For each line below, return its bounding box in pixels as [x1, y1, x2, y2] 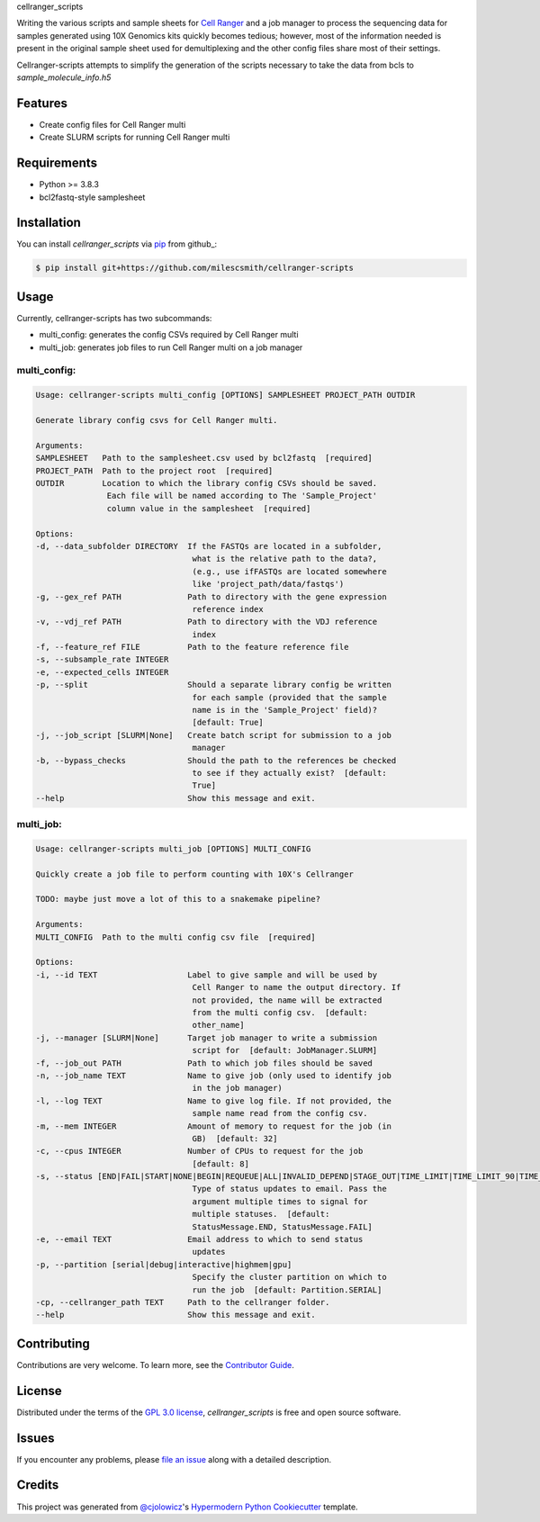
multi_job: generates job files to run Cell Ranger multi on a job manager [39, 342, 303, 353]
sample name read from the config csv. [192, 1108, 368, 1119]
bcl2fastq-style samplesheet [39, 192, 146, 203]
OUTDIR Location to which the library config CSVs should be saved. [35, 478, 378, 488]
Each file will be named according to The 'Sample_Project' [106, 491, 378, 501]
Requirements [16, 156, 98, 171]
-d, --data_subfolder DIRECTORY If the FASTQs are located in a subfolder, [35, 541, 382, 551]
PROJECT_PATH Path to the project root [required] [35, 465, 274, 476]
